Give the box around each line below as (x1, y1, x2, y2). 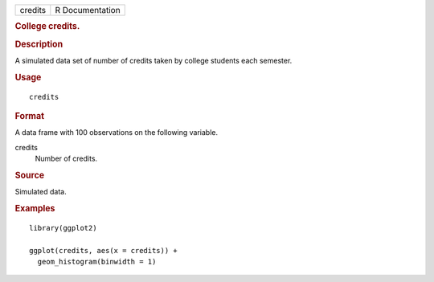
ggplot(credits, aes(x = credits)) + (29, 246, 178, 255)
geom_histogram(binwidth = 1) (37, 257, 157, 266)
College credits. (14, 21, 80, 32)
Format (14, 110, 44, 121)
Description (14, 39, 63, 50)
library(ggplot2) (29, 223, 97, 232)
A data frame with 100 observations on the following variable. (14, 128, 219, 137)
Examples (14, 202, 55, 214)
